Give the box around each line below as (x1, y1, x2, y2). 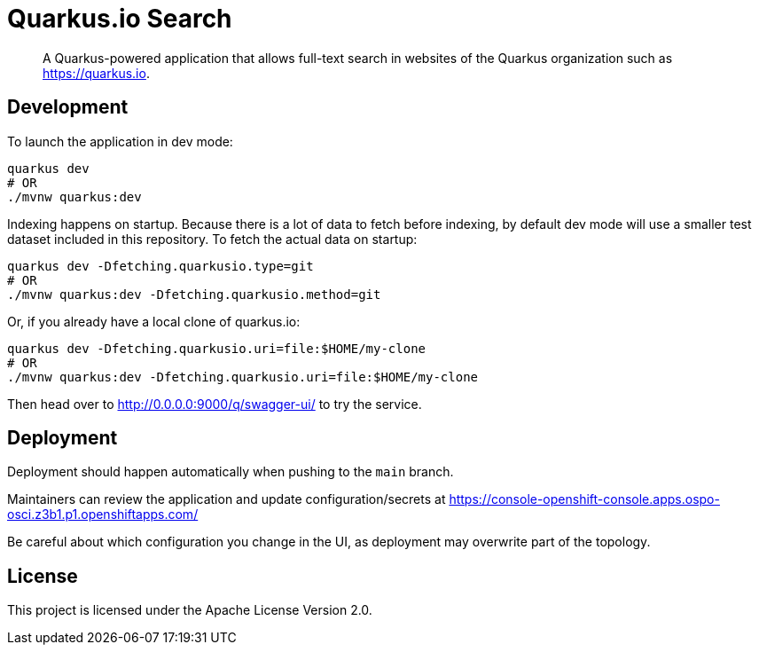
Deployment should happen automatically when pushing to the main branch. (7, 464, 454, 480)
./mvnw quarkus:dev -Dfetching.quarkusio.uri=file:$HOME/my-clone (7, 369, 479, 384)
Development (7, 96, 129, 119)
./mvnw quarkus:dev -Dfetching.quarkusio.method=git (7, 287, 381, 302)
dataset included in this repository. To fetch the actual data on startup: (7, 231, 418, 247)
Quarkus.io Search (7, 4, 232, 34)
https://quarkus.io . (43, 65, 150, 81)
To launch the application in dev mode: (7, 133, 233, 149)
